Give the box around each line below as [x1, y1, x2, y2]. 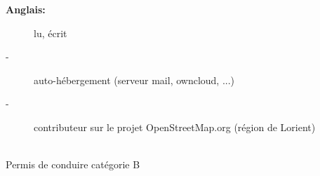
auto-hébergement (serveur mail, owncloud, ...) [34, 72, 235, 87]
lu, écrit [34, 25, 67, 40]
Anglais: [6, 2, 46, 16]
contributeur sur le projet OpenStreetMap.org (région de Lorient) [34, 119, 316, 134]
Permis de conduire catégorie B [6, 157, 140, 172]
